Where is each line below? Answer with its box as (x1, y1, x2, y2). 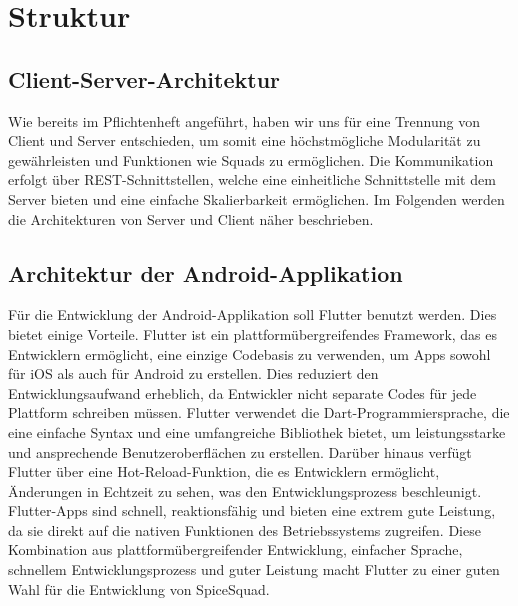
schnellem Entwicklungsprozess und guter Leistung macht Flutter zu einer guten (8, 559, 500, 580)
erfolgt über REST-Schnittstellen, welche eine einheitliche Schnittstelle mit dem (8, 169, 496, 190)
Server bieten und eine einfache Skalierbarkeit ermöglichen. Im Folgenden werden (8, 188, 505, 209)
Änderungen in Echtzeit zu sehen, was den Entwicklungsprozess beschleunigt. (8, 480, 482, 501)
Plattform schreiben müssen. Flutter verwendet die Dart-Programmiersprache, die (8, 402, 510, 423)
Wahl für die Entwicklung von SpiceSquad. (8, 578, 270, 599)
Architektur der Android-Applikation (8, 257, 403, 288)
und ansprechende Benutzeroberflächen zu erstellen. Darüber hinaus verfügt (8, 441, 472, 462)
